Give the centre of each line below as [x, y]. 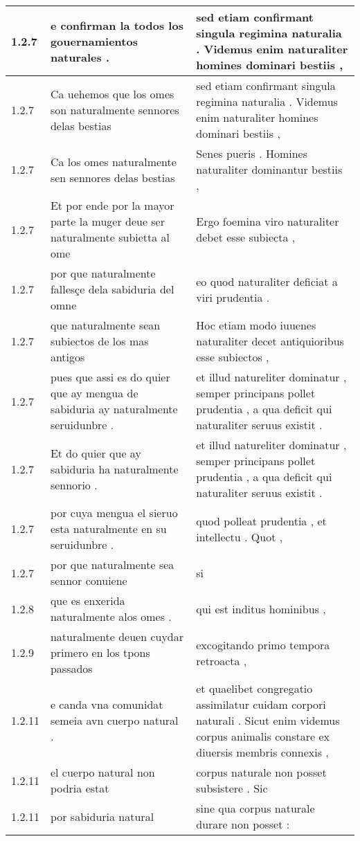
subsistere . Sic [232, 788]
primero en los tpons [100, 652]
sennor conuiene [89, 580]
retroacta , [222, 660]
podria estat [80, 788]
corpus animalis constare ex [263, 736]
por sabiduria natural [102, 816]
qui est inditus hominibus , [261, 608]
